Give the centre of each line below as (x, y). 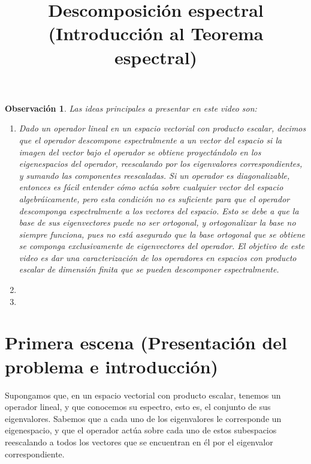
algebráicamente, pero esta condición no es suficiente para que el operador (154, 198)
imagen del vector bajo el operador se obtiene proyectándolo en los (140, 152)
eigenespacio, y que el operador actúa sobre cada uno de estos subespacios (141, 430)
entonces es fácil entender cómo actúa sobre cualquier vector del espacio (151, 187)
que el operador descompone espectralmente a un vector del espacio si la (150, 140)
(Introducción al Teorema (156, 33)
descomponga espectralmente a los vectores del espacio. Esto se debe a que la (159, 210)
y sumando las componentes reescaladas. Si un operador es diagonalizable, (154, 175)
